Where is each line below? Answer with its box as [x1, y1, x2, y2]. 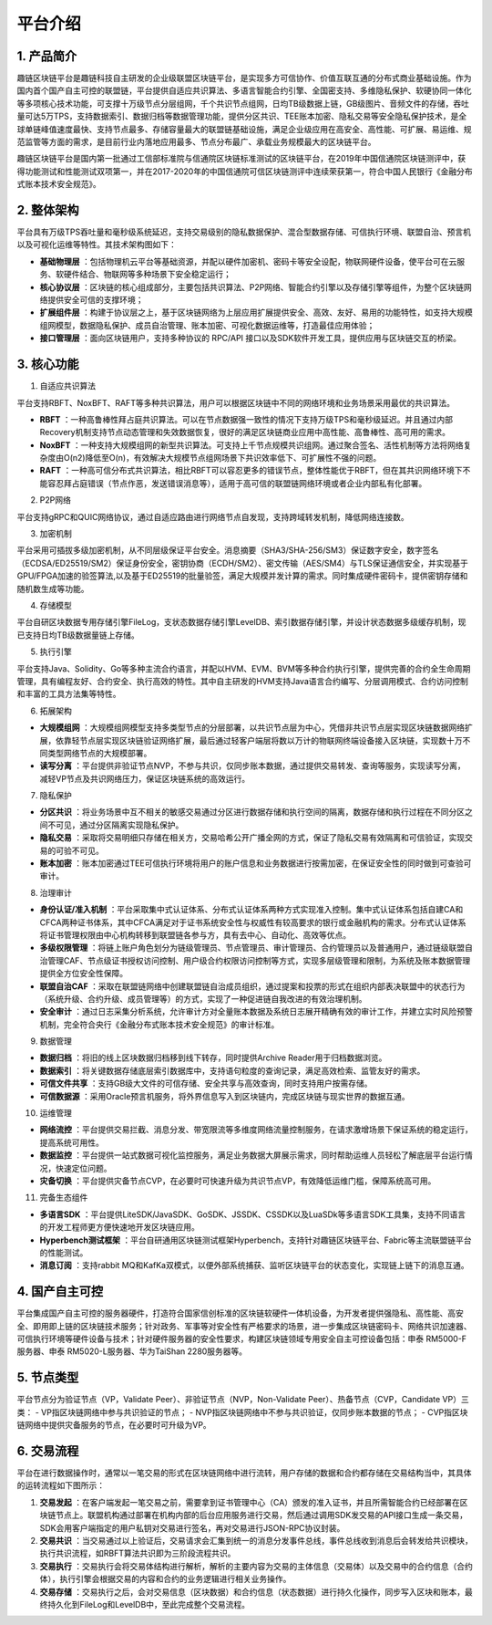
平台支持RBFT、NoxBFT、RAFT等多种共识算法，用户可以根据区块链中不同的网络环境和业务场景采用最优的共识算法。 [16, 397, 456, 408]
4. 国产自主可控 [16, 1284, 104, 1299]
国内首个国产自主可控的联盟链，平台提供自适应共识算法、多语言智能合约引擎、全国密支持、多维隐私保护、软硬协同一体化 [16, 85, 472, 96]
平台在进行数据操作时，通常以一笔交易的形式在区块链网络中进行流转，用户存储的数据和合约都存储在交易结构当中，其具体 [16, 1467, 472, 1478]
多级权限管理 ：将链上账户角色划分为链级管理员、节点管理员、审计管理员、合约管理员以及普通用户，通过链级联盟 [39, 943, 465, 953]
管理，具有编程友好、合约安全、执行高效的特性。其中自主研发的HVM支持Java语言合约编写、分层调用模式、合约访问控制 [16, 675, 469, 686]
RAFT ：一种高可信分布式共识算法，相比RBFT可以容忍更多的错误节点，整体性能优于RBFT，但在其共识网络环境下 [39, 465, 464, 476]
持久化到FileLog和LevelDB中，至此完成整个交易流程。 [46, 1599, 251, 1609]
